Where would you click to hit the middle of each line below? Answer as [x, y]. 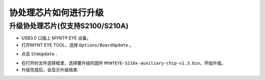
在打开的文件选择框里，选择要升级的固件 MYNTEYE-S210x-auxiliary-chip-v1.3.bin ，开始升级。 [123, 63]
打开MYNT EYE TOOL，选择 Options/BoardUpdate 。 [78, 45]
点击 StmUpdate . [39, 54]
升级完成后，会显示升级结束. [50, 70]
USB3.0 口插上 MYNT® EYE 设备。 [56, 38]
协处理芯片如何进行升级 [56, 13]
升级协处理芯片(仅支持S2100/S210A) [69, 26]
